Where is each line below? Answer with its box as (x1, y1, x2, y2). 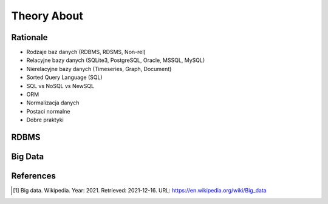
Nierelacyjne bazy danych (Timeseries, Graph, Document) (26, 65, 172, 72)
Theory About (11, 9, 83, 22)
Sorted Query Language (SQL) (26, 73, 103, 81)
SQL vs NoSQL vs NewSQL (26, 82, 94, 89)
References (11, 171, 56, 182)
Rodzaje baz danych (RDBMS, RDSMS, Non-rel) (26, 49, 146, 56)
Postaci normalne (26, 107, 70, 115)
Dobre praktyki (26, 116, 64, 124)
